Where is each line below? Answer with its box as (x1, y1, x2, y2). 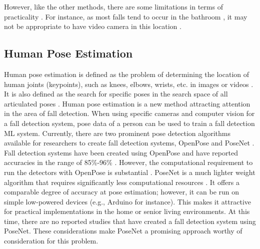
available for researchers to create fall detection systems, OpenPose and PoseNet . (4, 137, 254, 148)
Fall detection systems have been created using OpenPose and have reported (4, 147, 238, 157)
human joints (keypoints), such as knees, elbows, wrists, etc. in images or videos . (4, 78, 253, 89)
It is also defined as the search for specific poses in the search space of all (4, 88, 228, 99)
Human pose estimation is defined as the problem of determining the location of (4, 68, 249, 79)
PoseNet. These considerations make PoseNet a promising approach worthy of (4, 225, 242, 236)
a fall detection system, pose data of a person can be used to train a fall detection (4, 117, 255, 128)
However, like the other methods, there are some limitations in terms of (4, 1, 223, 11)
